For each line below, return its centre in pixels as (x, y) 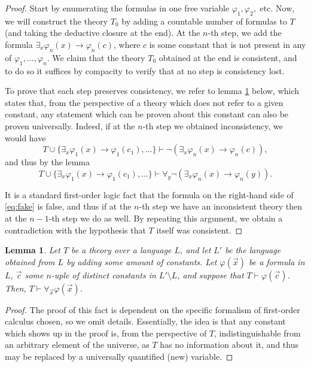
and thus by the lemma (48, 162)
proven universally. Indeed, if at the (70, 125)
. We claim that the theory (96, 57)
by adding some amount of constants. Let (142, 261)
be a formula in (277, 261)
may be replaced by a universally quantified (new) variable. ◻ (119, 357)
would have (25, 137)
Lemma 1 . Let (33, 250)
